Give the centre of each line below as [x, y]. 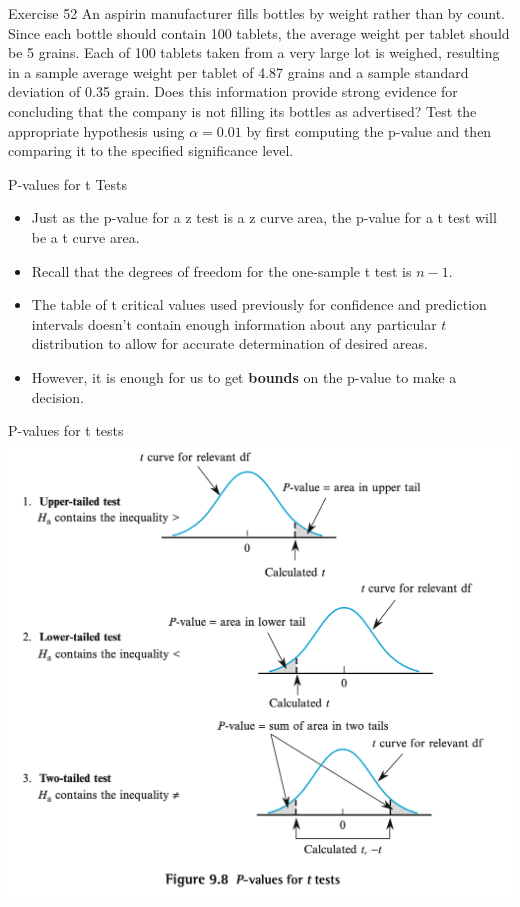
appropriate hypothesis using [96, 130]
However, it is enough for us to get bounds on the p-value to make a [244, 376]
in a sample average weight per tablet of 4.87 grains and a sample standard [238, 71]
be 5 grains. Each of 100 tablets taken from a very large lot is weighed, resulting [254, 52]
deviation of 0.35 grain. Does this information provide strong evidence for [233, 91]
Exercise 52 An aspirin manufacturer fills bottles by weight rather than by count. [257, 13]
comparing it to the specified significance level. [151, 150]
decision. [57, 396]
